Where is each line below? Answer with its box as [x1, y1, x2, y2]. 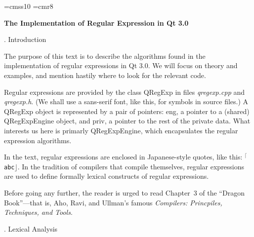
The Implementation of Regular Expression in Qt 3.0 [4, 17, 189, 28]
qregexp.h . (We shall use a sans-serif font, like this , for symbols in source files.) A [4, 96, 249, 107]
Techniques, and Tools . [4, 207, 73, 217]
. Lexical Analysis [4, 223, 58, 234]
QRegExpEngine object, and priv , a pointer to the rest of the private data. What [4, 116, 251, 126]
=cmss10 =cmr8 [4, 1, 53, 11]
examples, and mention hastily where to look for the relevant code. [4, 70, 206, 80]
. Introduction [4, 34, 46, 44]
